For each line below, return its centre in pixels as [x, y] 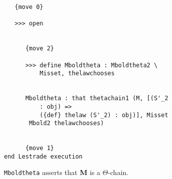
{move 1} [40, 148]
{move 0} [29, 7]
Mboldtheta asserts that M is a [52, 172]
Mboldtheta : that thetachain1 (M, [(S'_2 [97, 98]
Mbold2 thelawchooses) [67, 123]
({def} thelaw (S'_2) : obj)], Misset [104, 115]
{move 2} [40, 49]
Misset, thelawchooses [77, 74]
